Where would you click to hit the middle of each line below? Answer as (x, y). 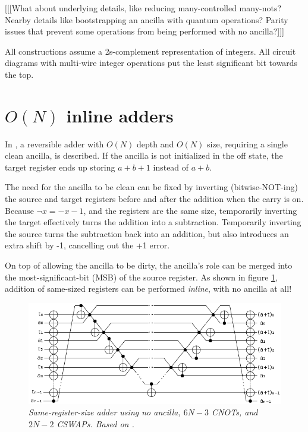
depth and (155, 144)
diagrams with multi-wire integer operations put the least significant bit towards (151, 63)
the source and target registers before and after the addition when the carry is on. (154, 199)
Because (19, 210)
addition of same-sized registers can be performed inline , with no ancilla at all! (148, 288)
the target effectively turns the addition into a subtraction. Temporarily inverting (153, 222)
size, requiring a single (247, 144)
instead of (171, 167)
